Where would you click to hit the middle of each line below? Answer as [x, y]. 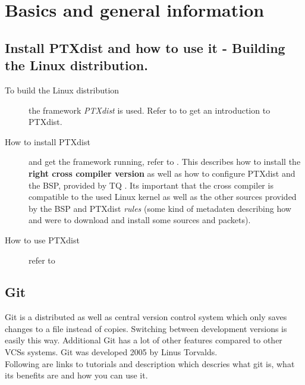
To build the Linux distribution [62, 90]
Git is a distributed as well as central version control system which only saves [146, 317]
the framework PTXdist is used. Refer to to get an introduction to [150, 110]
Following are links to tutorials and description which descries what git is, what [150, 363]
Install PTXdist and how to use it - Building [145, 47]
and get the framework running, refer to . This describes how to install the [165, 162]
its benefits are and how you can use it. [76, 375]
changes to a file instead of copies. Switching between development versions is [146, 328]
